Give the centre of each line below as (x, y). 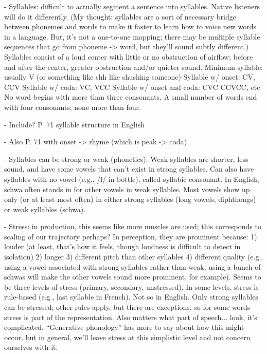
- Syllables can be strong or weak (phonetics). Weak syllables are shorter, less (126, 159)
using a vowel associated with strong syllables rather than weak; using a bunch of (132, 266)
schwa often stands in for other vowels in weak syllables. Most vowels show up (127, 189)
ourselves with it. (31, 347)
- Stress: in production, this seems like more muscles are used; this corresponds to (133, 226)
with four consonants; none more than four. (73, 107)
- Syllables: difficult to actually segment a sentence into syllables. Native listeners (132, 6)
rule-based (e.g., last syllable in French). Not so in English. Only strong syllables (131, 297)
